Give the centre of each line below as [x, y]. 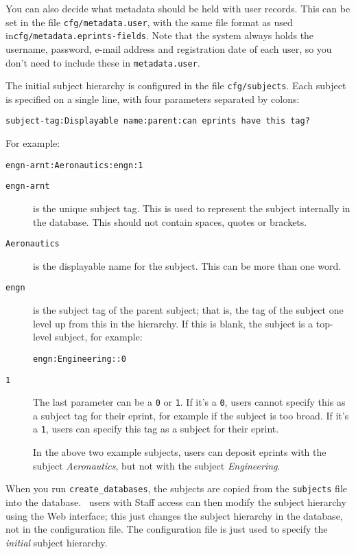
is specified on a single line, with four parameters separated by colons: [153, 99]
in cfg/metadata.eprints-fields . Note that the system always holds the [160, 35]
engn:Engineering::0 [80, 359]
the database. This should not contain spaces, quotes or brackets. [170, 221]
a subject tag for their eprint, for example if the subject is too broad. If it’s [191, 415]
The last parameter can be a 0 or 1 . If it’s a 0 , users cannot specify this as [189, 402]
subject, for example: [98, 337]
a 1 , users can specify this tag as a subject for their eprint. [156, 429]
